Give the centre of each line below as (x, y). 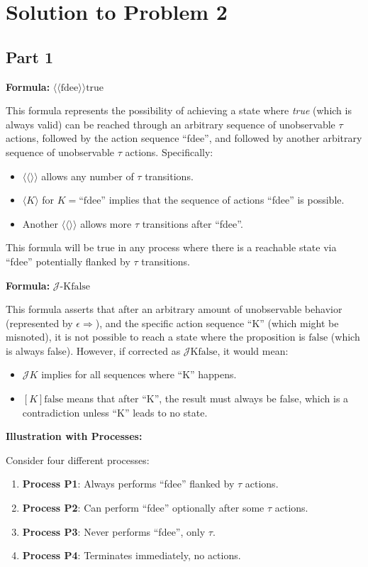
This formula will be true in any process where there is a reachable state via (171, 247)
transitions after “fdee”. (193, 223)
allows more (106, 223)
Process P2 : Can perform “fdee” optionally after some (143, 508)
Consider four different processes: (78, 459)
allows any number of (88, 176)
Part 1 (30, 56)
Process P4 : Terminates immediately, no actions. (132, 555)
